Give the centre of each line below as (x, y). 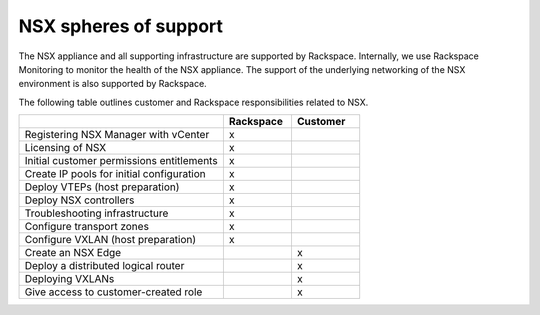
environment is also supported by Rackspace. (112, 84)
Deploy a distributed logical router (104, 266)
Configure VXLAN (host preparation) (110, 240)
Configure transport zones (87, 227)
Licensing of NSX (65, 148)
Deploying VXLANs (69, 279)
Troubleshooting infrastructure (96, 213)
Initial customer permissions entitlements (121, 161)
